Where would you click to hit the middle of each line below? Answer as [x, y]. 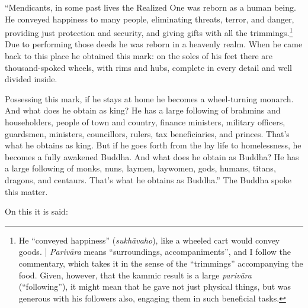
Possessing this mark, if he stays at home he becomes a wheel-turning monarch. [149, 98]
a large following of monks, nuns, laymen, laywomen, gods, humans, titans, [140, 168]
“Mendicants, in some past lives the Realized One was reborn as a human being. [150, 7]
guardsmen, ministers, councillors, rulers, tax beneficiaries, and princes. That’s [147, 133]
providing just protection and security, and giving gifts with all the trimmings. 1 [149, 32]
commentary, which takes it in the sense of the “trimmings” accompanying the [161, 263]
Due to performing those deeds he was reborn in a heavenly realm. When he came [154, 44]
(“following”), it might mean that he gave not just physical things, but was [155, 286]
